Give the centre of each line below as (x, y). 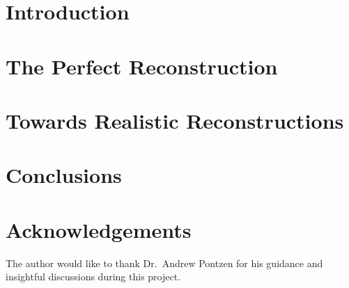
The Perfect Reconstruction (142, 66)
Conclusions (64, 175)
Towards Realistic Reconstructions (175, 120)
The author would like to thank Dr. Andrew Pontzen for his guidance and (164, 263)
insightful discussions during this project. (93, 277)
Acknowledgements (99, 229)
